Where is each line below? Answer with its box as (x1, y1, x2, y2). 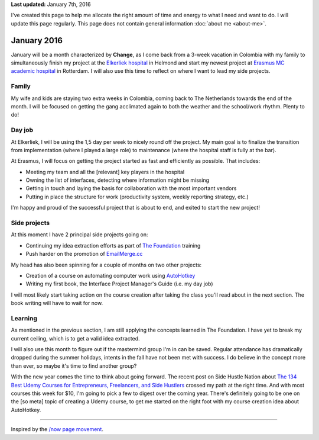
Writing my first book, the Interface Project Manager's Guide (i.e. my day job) (25, 280, 213, 287)
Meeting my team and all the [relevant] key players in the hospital (25, 168, 185, 175)
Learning (11, 314, 38, 322)
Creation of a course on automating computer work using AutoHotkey (25, 272, 196, 279)
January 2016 (11, 36, 63, 46)
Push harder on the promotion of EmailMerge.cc (25, 250, 143, 258)
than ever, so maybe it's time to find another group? (11, 362, 137, 370)
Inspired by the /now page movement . (11, 426, 103, 433)
